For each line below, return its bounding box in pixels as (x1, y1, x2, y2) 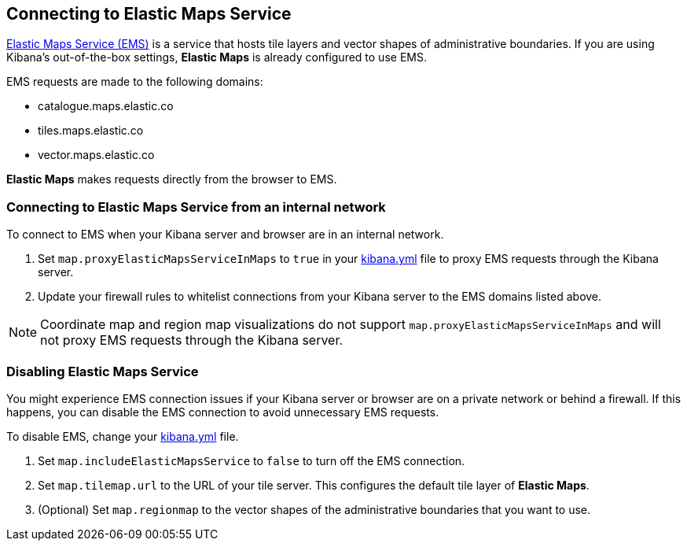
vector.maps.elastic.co (38, 148, 155, 162)
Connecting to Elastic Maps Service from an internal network (6, 198, 386, 215)
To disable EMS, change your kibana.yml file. (6, 429, 239, 443)
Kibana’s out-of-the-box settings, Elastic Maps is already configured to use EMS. (6, 50, 427, 65)
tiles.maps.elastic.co (38, 124, 144, 138)
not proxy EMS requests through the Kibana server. (40, 332, 343, 349)
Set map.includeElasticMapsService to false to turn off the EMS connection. (38, 453, 465, 468)
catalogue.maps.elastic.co (38, 99, 174, 113)
